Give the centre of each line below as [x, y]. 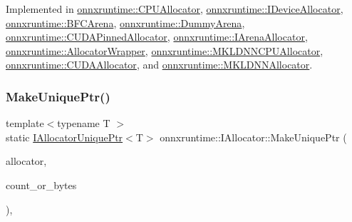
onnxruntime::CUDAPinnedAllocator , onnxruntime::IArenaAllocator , [157, 37]
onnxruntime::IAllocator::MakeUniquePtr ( [253, 137]
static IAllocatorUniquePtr [64, 137]
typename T [84, 123]
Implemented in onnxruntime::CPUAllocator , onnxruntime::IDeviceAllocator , [175, 9]
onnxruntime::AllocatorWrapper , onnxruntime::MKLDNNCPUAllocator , [165, 50]
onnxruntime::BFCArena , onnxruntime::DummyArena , [125, 22]
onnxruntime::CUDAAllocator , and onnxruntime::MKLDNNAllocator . [159, 65]
